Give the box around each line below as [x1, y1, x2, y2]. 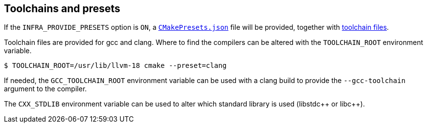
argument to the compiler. [4, 85, 87, 93]
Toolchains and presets [4, 2, 120, 15]
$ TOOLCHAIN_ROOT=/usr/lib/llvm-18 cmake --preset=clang [4, 62, 227, 70]
